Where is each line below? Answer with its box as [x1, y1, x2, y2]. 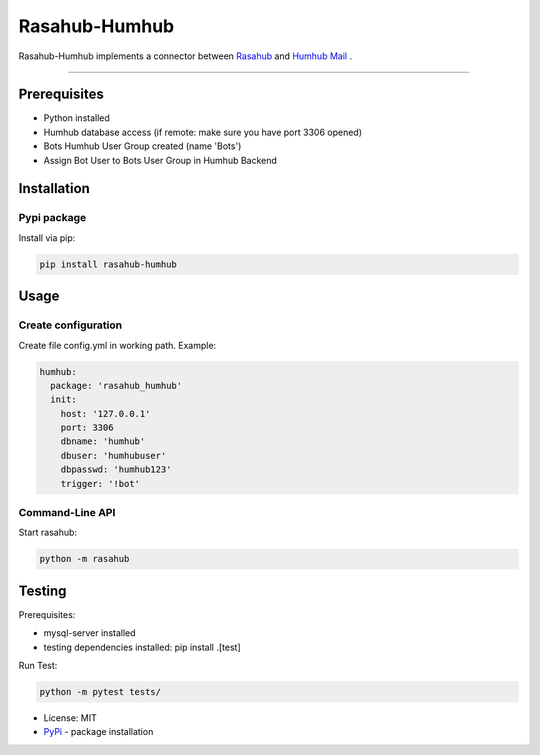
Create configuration [18, 318, 123, 332]
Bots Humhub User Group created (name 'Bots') [43, 140, 242, 152]
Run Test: [18, 660, 58, 672]
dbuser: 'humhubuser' [60, 450, 167, 461]
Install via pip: [18, 231, 76, 244]
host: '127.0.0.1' [60, 408, 151, 419]
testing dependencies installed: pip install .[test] [43, 641, 242, 653]
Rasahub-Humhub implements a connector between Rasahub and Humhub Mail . [18, 50, 353, 62]
